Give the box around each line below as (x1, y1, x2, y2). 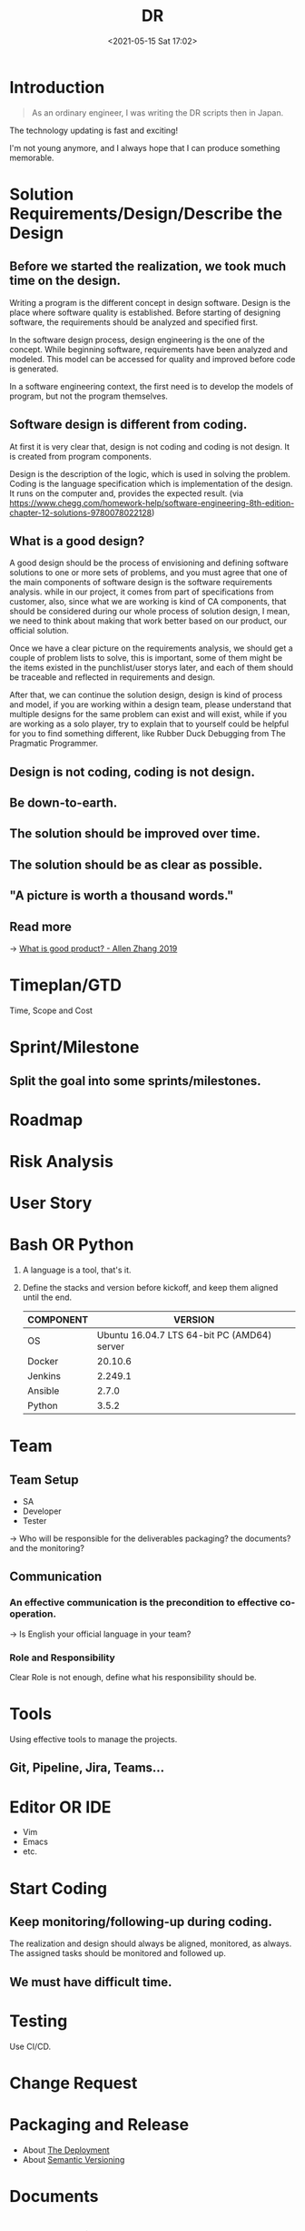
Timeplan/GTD (9, 975, 123, 996)
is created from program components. (9, 451, 152, 461)
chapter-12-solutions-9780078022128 (9, 507, 152, 518)
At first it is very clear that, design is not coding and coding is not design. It (9, 441, 290, 451)
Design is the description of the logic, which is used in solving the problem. (9, 468, 290, 479)
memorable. (9, 152, 54, 163)
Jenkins (26, 1370, 62, 1383)
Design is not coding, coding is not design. (9, 764, 256, 779)
